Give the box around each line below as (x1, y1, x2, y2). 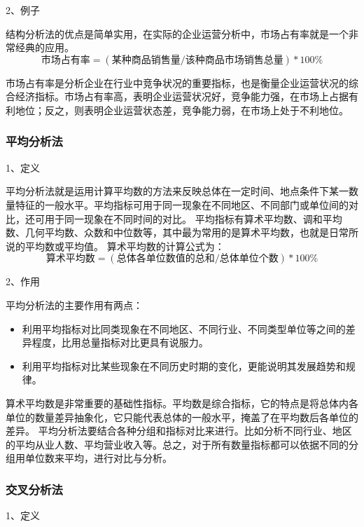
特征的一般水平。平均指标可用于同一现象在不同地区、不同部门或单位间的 (15, 197, 349, 212)
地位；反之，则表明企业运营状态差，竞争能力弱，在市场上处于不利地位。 (15, 102, 349, 117)
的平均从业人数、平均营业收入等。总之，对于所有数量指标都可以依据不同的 (6, 437, 349, 451)
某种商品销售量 (111, 55, 181, 65)
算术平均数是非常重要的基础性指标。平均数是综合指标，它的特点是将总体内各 (6, 395, 358, 410)
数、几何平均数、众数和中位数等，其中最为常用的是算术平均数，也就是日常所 (6, 225, 358, 240)
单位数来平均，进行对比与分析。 (24, 451, 172, 465)
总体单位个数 (219, 254, 279, 264)
